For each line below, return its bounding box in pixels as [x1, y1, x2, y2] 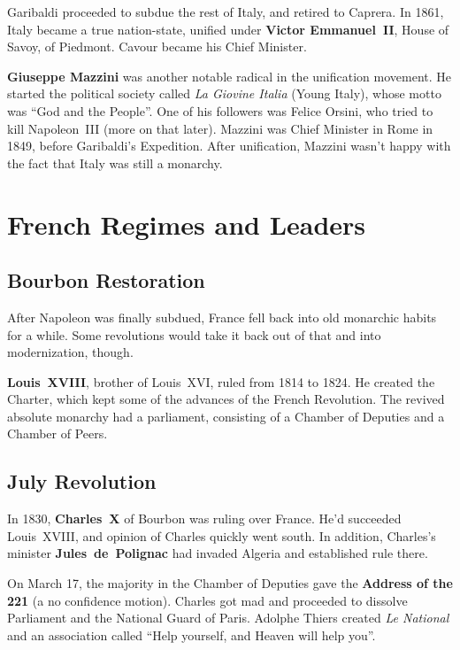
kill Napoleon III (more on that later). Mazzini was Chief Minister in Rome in [7, 119, 433, 137]
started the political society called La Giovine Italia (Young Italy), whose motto [7, 84, 441, 103]
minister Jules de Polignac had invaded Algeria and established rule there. [7, 544, 428, 562]
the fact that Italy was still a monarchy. [7, 153, 223, 172]
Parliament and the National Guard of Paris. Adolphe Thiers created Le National [7, 608, 449, 627]
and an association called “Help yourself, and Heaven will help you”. [7, 625, 376, 644]
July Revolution [7, 468, 157, 495]
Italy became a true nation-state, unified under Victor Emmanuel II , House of [7, 19, 449, 38]
